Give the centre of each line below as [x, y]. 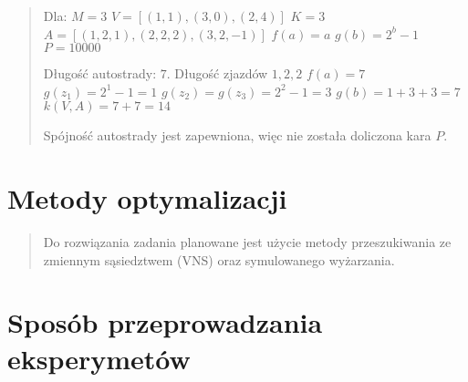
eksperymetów [99, 358]
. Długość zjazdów [217, 73]
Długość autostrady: [100, 73]
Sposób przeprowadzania [165, 322]
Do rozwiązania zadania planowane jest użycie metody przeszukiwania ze [247, 242]
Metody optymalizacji [147, 198]
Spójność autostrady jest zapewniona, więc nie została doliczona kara [237, 135]
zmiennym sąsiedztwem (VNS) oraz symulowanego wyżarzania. [219, 259]
